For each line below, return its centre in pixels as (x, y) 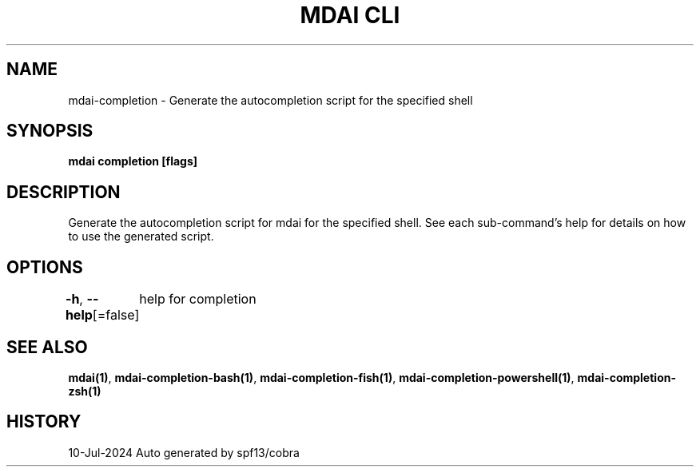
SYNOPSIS (50, 131)
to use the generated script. (141, 236)
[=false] (116, 315)
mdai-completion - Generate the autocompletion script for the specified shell (270, 100)
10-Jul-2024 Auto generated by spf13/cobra (184, 452)
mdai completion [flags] (133, 161)
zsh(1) (85, 391)
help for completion (198, 299)
